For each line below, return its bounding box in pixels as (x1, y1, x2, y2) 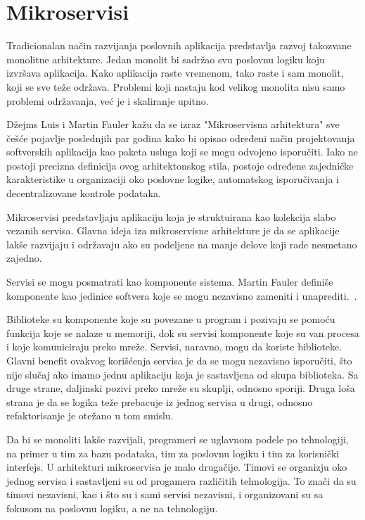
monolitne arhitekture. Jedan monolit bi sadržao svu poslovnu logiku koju (6, 51, 325, 66)
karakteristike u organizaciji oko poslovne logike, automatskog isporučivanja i (6, 172, 339, 186)
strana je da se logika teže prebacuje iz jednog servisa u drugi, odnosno (6, 394, 313, 409)
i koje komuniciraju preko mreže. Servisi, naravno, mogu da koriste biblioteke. (6, 339, 342, 354)
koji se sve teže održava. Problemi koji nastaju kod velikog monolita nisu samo (6, 79, 345, 94)
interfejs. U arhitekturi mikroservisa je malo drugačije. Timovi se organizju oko (6, 459, 347, 474)
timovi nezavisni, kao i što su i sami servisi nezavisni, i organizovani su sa (6, 487, 324, 502)
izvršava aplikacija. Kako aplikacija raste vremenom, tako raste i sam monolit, (6, 65, 344, 80)
